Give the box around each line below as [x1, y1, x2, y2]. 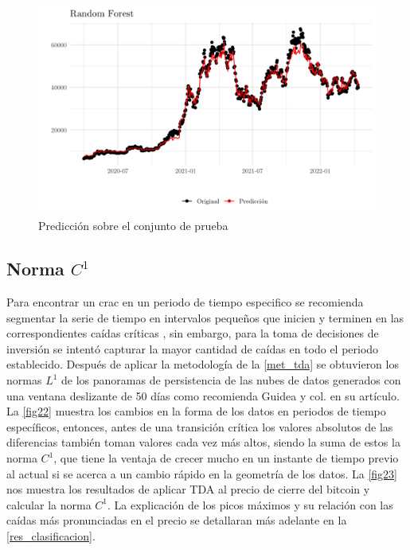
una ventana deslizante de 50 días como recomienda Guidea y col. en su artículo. [6, 387, 400, 404]
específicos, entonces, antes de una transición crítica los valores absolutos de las [6, 418, 393, 435]
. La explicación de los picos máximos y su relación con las [107, 496, 393, 513]
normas [6, 372, 42, 388]
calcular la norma [6, 496, 92, 513]
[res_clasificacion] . [6, 527, 96, 544]
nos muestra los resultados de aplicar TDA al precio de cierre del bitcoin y [6, 481, 370, 497]
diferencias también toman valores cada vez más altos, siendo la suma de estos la [6, 434, 400, 451]
